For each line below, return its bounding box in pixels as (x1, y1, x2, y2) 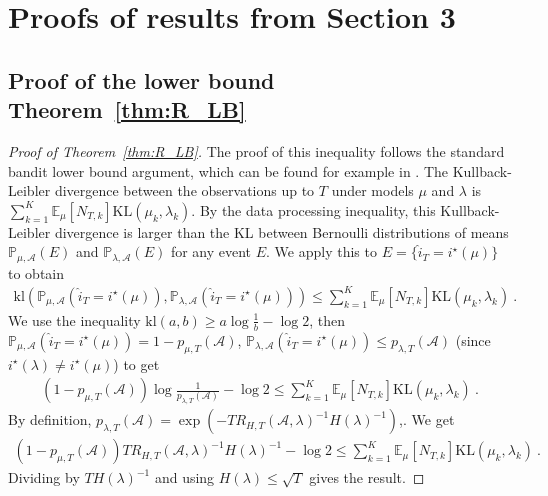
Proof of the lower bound (8, 64, 275, 95)
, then (309, 309, 345, 330)
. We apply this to (266, 241, 377, 262)
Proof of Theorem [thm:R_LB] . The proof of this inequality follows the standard (8, 140, 505, 161)
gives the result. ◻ (309, 467, 425, 488)
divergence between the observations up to (54, 180, 315, 201)
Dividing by (8, 467, 80, 488)
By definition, (8, 409, 92, 430)
